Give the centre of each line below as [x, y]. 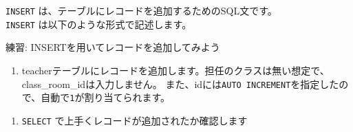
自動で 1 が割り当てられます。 [106, 97]
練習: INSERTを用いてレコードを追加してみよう [113, 47]
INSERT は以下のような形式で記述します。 [99, 24]
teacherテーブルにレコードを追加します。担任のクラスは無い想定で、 [175, 70]
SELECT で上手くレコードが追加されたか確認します [135, 120]
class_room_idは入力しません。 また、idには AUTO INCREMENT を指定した [180, 84]
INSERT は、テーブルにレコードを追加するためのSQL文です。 [141, 10]
